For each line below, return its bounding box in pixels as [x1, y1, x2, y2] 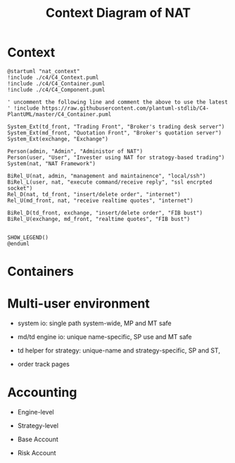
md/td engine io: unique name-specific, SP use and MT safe [17, 333, 192, 341]
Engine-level [17, 408, 54, 416]
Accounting [7, 385, 77, 400]
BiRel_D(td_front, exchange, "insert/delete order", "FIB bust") [7, 209, 203, 216]
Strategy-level [17, 421, 58, 430]
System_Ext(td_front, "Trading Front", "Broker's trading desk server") [7, 123, 225, 130]
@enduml [7, 240, 30, 247]
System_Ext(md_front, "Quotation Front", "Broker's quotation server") [7, 129, 222, 137]
